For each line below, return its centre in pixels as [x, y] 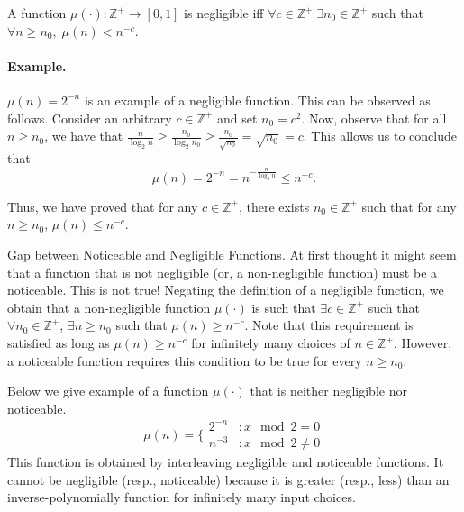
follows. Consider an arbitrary [90, 118]
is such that [284, 307]
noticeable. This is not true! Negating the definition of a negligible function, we [226, 290]
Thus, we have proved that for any [103, 206]
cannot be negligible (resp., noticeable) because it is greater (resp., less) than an [228, 479]
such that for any [409, 206]
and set [237, 118]
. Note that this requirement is [329, 325]
